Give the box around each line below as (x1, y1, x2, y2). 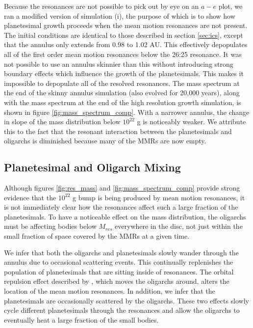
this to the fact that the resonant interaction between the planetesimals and (4, 126, 232, 136)
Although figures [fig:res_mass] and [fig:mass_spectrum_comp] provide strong (4, 183, 240, 193)
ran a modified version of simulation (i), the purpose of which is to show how (4, 10, 235, 21)
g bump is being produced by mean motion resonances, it (73, 192, 245, 202)
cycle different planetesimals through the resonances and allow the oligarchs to (4, 305, 240, 315)
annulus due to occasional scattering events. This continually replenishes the (4, 257, 233, 267)
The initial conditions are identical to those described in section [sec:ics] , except (4, 29, 243, 40)
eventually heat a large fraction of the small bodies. (4, 314, 159, 325)
